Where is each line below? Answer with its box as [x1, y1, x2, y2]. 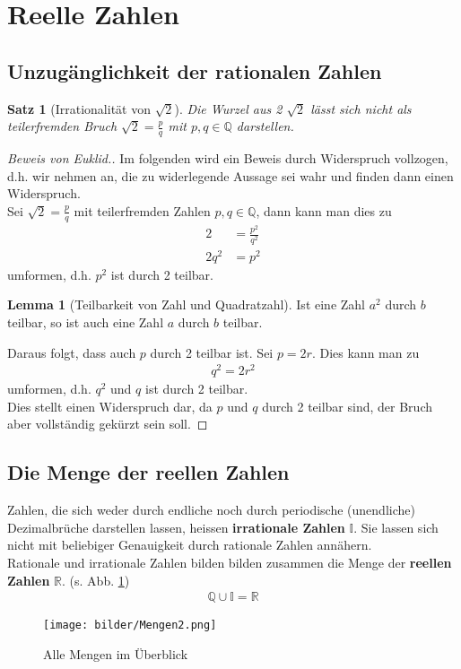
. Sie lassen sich [353, 517, 439, 536]
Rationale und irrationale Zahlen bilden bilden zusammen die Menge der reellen [7, 553, 452, 571]
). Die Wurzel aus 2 [174, 99, 283, 117]
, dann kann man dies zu [256, 201, 392, 220]
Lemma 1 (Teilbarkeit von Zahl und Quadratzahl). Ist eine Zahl [7, 295, 365, 314]
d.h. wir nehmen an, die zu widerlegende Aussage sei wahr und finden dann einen [7, 166, 454, 185]
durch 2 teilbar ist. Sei [150, 343, 274, 361]
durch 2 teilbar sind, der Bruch [262, 396, 432, 415]
